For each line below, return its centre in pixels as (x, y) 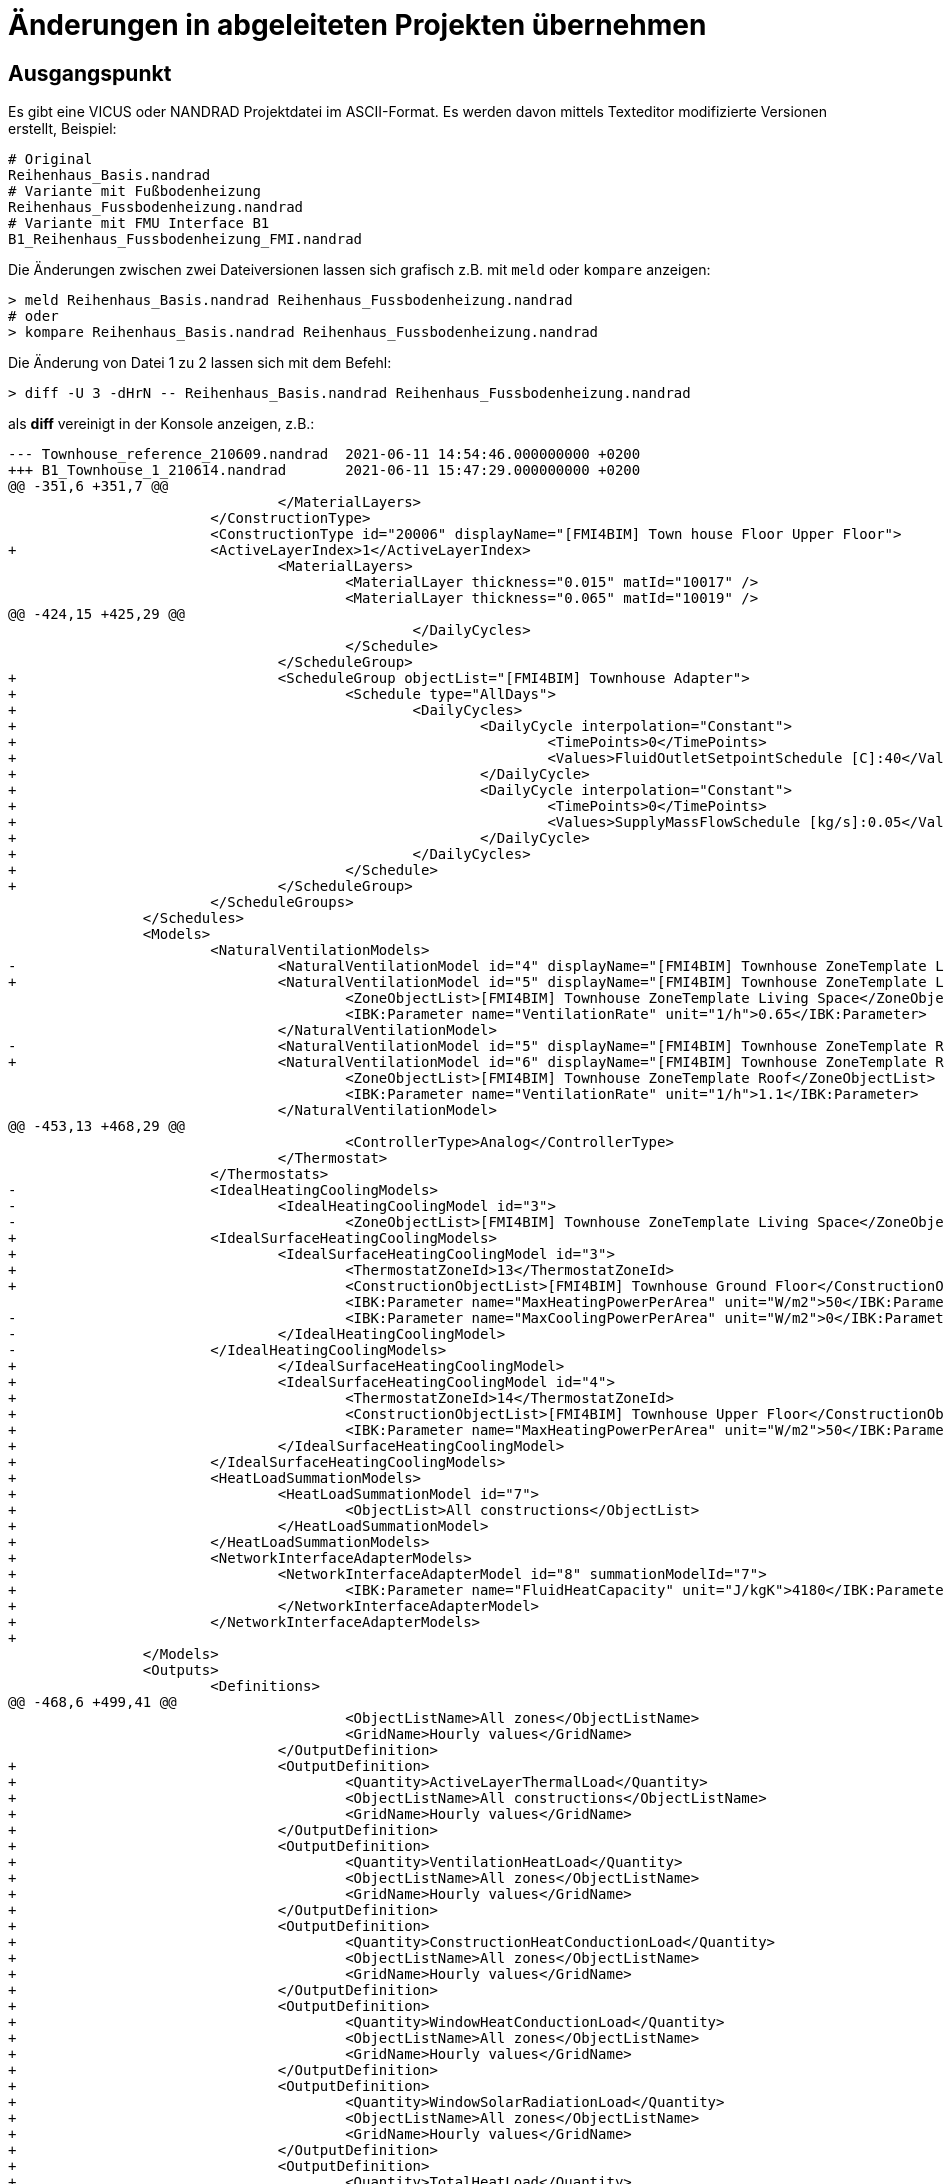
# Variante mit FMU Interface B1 (139, 223)
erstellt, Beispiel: (62, 129)
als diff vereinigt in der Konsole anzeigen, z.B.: (161, 424)
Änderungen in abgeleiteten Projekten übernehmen (357, 25)
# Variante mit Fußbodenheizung (134, 191)
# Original (50, 159)
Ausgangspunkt (90, 73)
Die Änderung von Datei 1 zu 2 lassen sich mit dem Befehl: (200, 363)
